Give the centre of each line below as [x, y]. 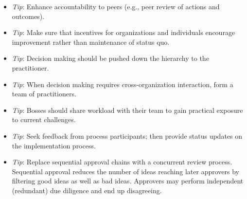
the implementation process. [54, 145]
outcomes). [28, 16]
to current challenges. [44, 119]
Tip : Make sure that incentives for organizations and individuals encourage [123, 32]
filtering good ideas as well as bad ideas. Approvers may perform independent [128, 181]
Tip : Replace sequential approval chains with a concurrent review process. [122, 162]
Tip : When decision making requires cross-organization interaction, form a [123, 84]
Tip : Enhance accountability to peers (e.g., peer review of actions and [116, 6]
